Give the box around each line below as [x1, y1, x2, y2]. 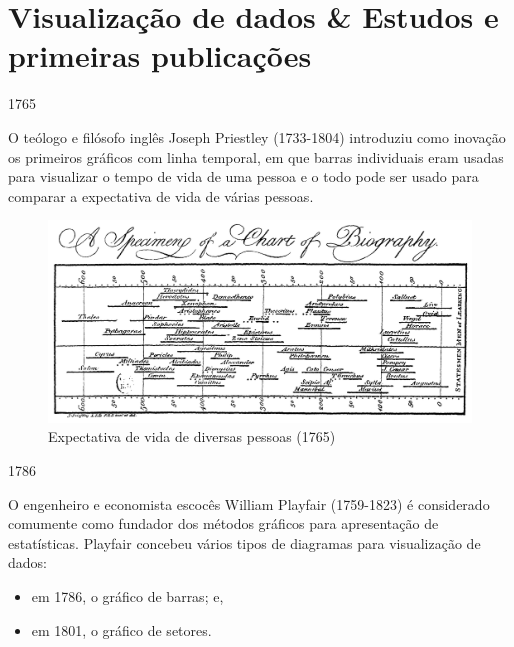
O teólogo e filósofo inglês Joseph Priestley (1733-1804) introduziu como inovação [8, 126, 506, 147]
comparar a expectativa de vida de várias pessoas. [8, 185, 314, 206]
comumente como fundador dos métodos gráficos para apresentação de [8, 513, 439, 534]
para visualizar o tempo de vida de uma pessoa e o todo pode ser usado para [8, 166, 479, 187]
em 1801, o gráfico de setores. [31, 619, 212, 640]
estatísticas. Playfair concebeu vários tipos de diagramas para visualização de [8, 532, 481, 553]
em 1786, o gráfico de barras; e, [31, 585, 224, 606]
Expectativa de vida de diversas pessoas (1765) [48, 426, 336, 447]
